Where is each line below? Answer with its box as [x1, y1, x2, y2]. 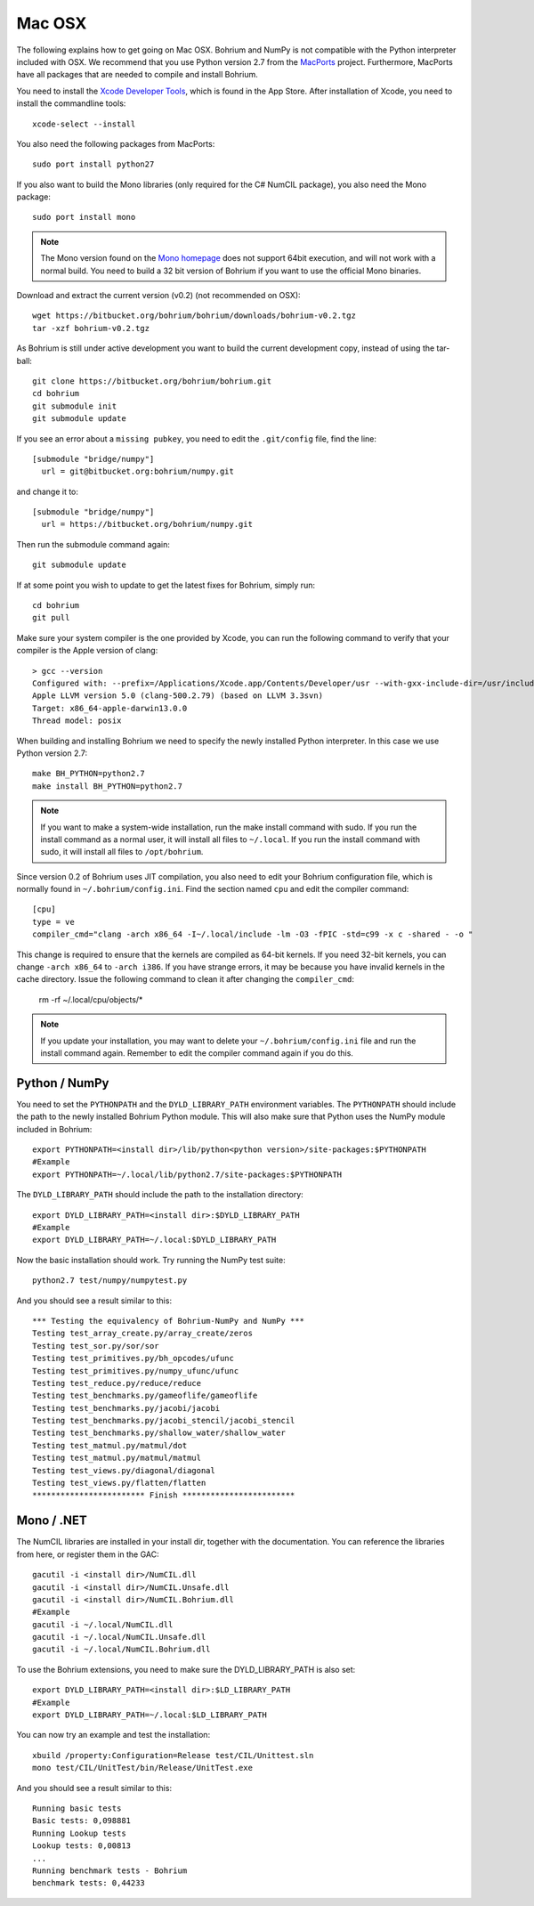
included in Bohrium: [16, 1123, 93, 1134]
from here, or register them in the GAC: [16, 1549, 159, 1560]
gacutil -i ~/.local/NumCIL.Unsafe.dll [32, 1632, 206, 1642]
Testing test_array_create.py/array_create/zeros [32, 1328, 254, 1339]
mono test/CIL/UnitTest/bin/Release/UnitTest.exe [32, 1763, 254, 1773]
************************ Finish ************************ [32, 1490, 295, 1500]
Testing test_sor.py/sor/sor [32, 1341, 159, 1350]
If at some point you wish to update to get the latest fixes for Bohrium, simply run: [16, 580, 316, 590]
